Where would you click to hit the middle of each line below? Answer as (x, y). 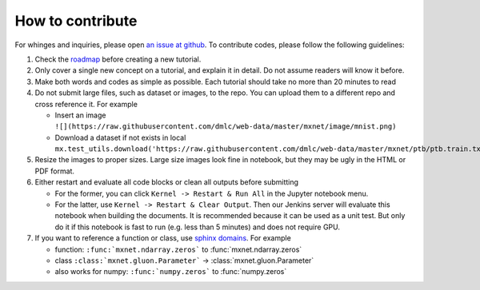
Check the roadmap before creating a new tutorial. (118, 59)
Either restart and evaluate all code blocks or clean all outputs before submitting (167, 182)
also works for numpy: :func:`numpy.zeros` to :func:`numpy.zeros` (171, 272)
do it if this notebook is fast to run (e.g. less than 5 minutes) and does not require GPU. (197, 227)
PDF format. (55, 171)
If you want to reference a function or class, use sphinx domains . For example (163, 238)
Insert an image (80, 115)
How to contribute (76, 21)
